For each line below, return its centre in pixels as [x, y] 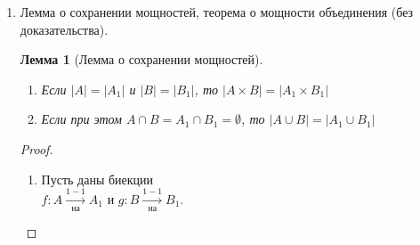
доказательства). [64, 29]
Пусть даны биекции [97, 179]
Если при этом [81, 119]
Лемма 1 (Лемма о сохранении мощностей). [141, 59]
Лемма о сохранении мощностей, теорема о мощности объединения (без [217, 12]
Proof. [36, 148]
